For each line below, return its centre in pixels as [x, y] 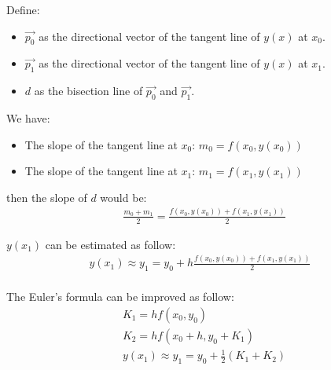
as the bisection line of [88, 91]
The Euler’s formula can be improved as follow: [120, 297]
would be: [123, 197]
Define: [23, 9]
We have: [28, 117]
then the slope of [47, 197]
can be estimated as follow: [110, 244]
